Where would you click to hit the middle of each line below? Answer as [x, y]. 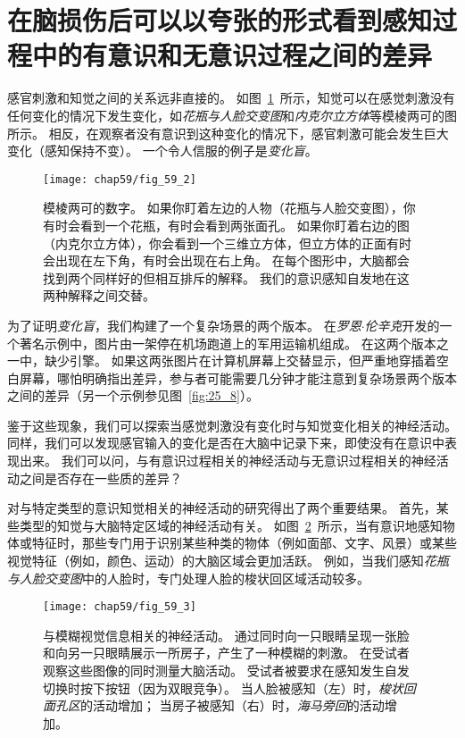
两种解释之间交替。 [99, 295]
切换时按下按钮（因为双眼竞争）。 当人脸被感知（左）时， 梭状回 [229, 688]
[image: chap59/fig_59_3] [120, 607]
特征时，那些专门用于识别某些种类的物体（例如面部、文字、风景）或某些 [244, 543]
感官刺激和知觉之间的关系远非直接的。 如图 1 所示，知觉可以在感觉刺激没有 [231, 98]
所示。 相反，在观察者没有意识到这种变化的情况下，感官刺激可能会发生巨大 [228, 133]
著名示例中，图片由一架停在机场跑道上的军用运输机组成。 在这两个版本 [228, 343]
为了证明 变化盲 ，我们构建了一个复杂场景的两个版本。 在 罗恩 [184, 325]
